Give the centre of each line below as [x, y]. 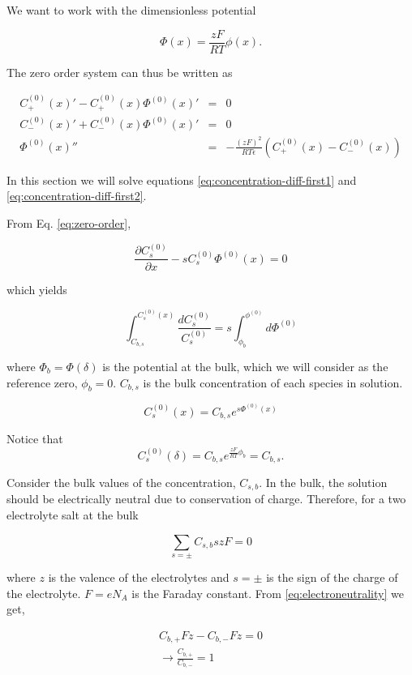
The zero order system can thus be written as [120, 72]
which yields [37, 289]
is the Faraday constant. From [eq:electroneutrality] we [268, 593]
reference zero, [42, 382]
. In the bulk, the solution [323, 483]
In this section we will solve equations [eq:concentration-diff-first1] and [182, 179]
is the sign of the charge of [332, 577]
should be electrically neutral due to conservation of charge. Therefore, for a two [206, 499]
